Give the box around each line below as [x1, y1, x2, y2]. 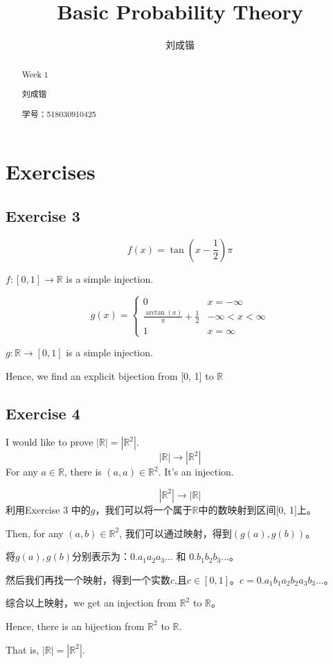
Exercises [6, 157, 96, 186]
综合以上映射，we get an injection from [6, 595, 177, 610]
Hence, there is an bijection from [6, 618, 145, 633]
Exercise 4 [6, 402, 80, 423]
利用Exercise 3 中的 [6, 502, 91, 516]
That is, [6, 642, 39, 656]
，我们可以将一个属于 [95, 502, 192, 516]
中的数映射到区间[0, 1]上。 [198, 502, 316, 516]
